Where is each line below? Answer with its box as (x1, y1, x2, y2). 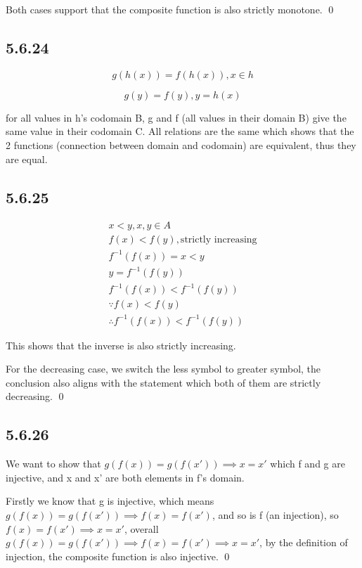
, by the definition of (259, 535, 348, 550)
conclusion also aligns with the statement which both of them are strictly (6, 375, 321, 389)
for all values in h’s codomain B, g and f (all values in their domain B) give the (6, 110, 347, 124)
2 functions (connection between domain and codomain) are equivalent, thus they (6, 137, 356, 152)
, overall (124, 521, 159, 536)
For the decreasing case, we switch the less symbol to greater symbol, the (6, 361, 321, 376)
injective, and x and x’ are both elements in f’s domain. (6, 470, 245, 484)
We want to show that (6, 456, 101, 471)
